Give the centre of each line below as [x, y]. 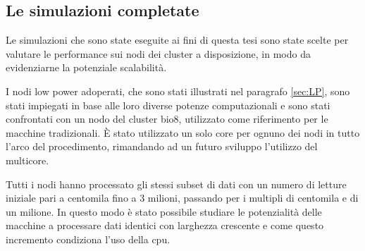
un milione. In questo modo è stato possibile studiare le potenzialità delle [164, 211]
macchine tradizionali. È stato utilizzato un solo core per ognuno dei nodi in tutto [183, 132]
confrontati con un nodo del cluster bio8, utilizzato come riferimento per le [167, 119]
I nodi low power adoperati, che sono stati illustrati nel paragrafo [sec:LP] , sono [178, 91]
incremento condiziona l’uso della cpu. [88, 239]
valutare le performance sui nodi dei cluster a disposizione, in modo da [158, 53]
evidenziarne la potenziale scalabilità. [86, 67]
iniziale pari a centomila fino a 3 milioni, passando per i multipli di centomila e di [182, 198]
